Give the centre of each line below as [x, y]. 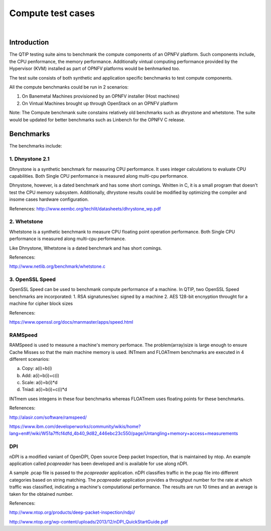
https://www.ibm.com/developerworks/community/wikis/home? [75, 427]
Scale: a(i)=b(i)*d [40, 383]
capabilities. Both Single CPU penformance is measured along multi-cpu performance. [99, 176]
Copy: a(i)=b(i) [37, 368]
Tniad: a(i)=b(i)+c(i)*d [44, 390]
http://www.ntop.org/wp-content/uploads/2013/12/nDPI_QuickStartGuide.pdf [89, 521]
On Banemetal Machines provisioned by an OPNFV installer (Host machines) [101, 96]
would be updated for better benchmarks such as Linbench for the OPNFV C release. [97, 120]
